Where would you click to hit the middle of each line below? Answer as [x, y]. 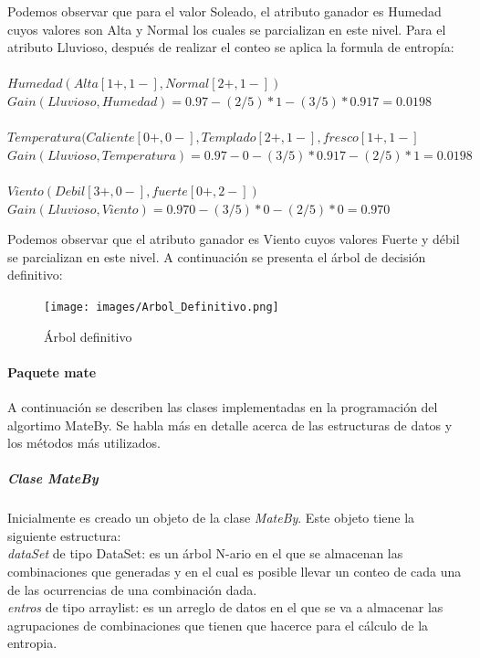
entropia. [32, 643]
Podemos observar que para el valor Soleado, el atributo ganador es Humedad [224, 11]
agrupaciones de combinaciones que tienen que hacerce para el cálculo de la [218, 625]
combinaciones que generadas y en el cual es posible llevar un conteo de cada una [235, 572]
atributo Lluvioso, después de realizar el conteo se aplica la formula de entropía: [231, 47]
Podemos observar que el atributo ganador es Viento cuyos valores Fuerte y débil [234, 239]
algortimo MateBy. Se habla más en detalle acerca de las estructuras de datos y [230, 425]
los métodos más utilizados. [84, 443]
